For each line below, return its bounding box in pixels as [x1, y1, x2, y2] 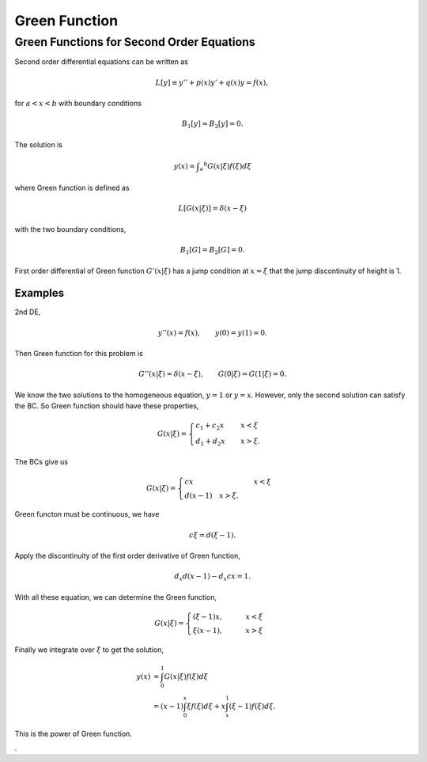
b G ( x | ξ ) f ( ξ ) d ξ [202, 161, 252, 170]
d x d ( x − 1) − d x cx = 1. [174, 572, 251, 582]
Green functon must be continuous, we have [14, 510, 160, 519]
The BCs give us [14, 457, 69, 467]
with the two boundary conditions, [14, 224, 127, 233]
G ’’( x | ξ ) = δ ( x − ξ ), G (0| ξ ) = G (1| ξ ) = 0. [138, 370, 287, 379]
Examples [14, 286, 65, 300]
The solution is [14, 139, 63, 150]
